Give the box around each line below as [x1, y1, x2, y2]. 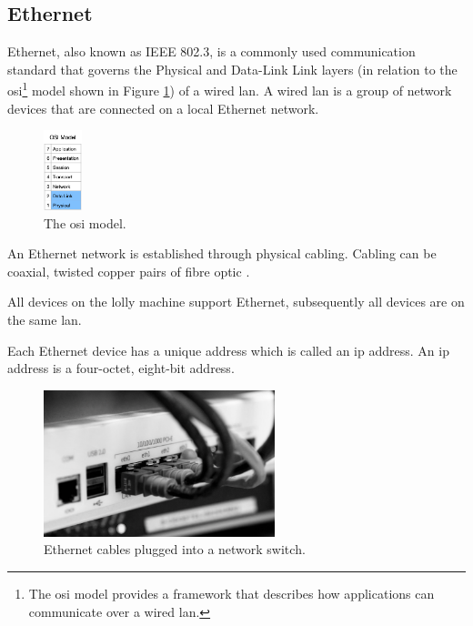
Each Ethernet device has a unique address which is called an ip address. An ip [7, 340, 449, 359]
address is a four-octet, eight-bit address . [7, 358, 235, 378]
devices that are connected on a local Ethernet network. [7, 98, 319, 117]
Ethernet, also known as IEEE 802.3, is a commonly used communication [7, 42, 416, 61]
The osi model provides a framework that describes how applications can [28, 584, 435, 603]
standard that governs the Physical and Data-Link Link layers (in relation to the [7, 59, 458, 78]
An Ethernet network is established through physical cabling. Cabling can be [7, 244, 437, 263]
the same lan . [7, 310, 82, 329]
